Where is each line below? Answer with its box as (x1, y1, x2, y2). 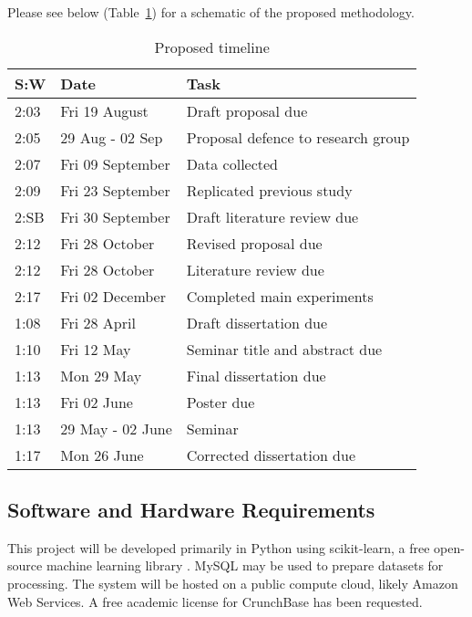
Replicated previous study (186, 179, 353, 201)
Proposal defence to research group (186, 126, 410, 148)
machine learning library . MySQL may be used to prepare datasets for (46, 556, 444, 575)
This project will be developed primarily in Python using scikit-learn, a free (7, 538, 430, 557)
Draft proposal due (186, 99, 308, 121)
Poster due (186, 391, 255, 413)
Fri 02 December (60, 285, 166, 307)
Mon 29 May (60, 364, 142, 386)
